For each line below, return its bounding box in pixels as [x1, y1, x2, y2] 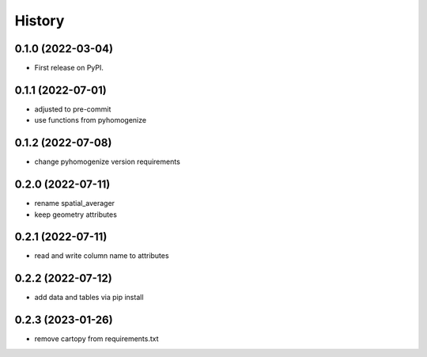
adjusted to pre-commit [34, 104, 111, 114]
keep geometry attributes [34, 210, 118, 219]
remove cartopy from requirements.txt [34, 334, 159, 344]
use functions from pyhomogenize [34, 116, 146, 125]
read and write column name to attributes [34, 251, 169, 260]
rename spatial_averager [34, 199, 115, 208]
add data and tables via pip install [34, 293, 144, 302]
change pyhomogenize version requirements [34, 157, 181, 166]
